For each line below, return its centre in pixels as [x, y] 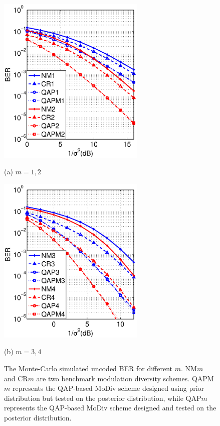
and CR [16, 378]
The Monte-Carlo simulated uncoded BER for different [88, 368]
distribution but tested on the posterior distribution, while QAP [103, 398]
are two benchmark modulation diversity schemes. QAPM [125, 378]
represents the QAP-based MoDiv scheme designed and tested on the [110, 408]
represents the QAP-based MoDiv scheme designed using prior [108, 388]
